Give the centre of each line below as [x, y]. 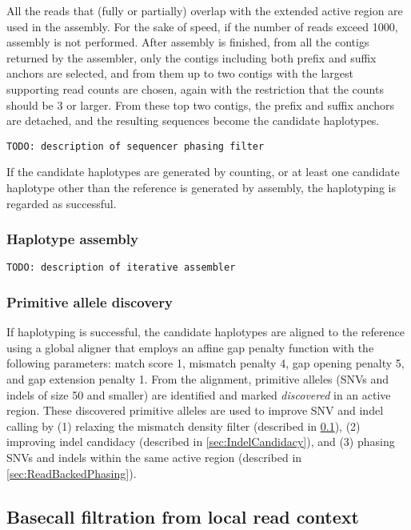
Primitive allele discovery [90, 301]
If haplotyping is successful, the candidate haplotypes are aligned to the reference [205, 332]
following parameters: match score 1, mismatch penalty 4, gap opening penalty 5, [205, 363]
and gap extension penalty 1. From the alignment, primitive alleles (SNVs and [198, 379]
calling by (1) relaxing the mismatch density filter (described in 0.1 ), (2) [184, 426]
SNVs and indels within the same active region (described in [154, 458]
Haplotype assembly [72, 239]
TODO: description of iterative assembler [121, 268]
